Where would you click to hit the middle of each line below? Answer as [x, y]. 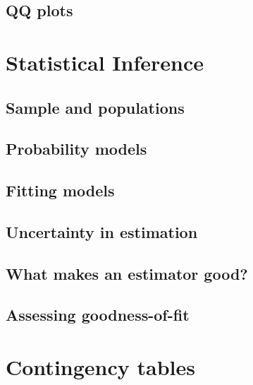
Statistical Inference [105, 62]
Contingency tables [100, 367]
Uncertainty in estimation [102, 231]
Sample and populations [95, 107]
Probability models [76, 149]
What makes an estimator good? [127, 273]
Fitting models [60, 190]
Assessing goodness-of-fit [98, 315]
